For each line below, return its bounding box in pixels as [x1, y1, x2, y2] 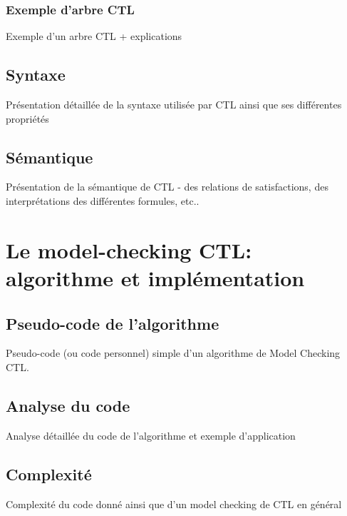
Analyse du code [6, 394, 130, 416]
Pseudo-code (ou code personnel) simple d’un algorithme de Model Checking [6, 345, 341, 360]
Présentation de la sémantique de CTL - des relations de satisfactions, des [6, 179, 328, 194]
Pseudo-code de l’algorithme [6, 312, 219, 334]
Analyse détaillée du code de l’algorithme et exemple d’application [6, 428, 296, 442]
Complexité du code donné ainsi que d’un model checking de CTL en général [6, 496, 342, 511]
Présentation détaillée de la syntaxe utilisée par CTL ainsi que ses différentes [6, 97, 342, 112]
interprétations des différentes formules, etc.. [6, 193, 200, 208]
